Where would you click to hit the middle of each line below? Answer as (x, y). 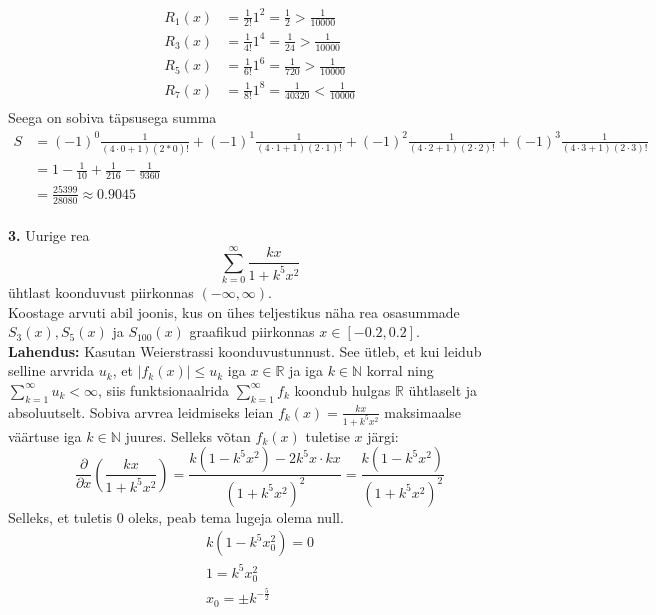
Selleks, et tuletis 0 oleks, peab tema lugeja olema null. (176, 516)
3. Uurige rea (49, 235)
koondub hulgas (342, 389)
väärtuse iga (45, 435)
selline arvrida (51, 370)
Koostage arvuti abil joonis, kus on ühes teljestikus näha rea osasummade (234, 311)
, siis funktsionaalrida (163, 389)
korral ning (400, 370)
